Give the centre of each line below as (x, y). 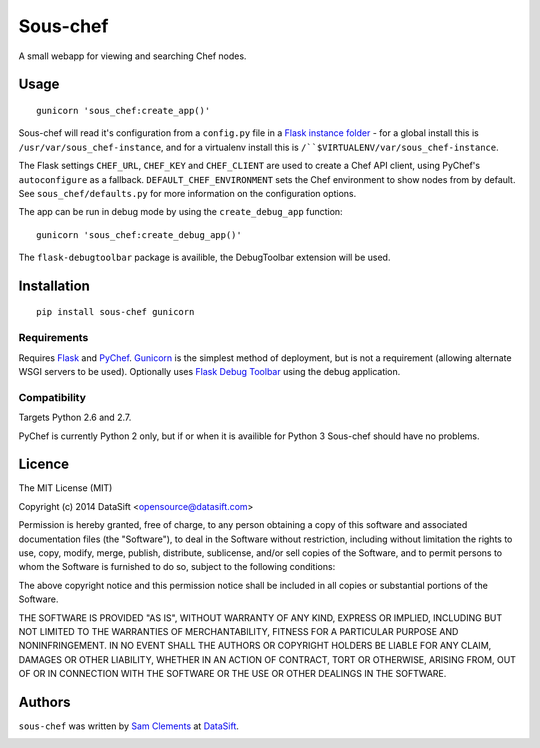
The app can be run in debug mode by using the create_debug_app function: (181, 212)
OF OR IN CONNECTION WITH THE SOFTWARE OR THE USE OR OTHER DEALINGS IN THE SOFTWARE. (232, 674)
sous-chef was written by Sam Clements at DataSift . (129, 726)
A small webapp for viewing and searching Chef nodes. (132, 56)
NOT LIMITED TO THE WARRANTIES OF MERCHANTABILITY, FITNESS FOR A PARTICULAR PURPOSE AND (238, 631)
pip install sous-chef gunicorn (115, 312)
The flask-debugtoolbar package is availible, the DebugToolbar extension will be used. (204, 257)
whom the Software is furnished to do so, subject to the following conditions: (177, 567)
